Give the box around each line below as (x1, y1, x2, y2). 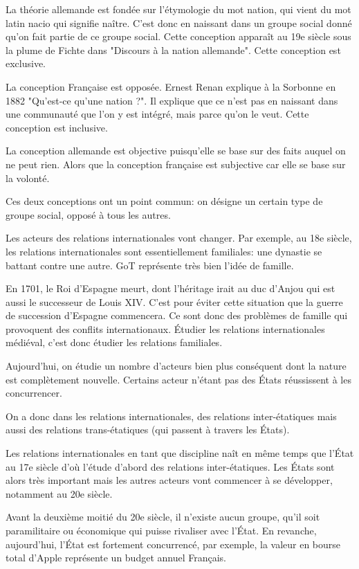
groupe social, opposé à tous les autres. (6, 207, 171, 222)
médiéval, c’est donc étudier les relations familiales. (6, 335, 223, 350)
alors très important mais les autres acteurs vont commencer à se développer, (6, 473, 333, 487)
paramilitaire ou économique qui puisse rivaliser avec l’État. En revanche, (6, 523, 317, 537)
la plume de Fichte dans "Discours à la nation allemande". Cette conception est (6, 42, 341, 57)
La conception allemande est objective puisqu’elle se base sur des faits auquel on (6, 143, 346, 158)
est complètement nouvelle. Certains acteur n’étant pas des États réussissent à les (6, 372, 351, 386)
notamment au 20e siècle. (6, 486, 113, 500)
